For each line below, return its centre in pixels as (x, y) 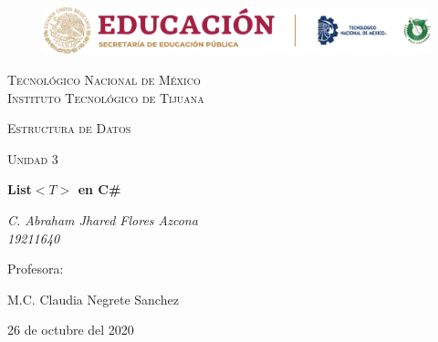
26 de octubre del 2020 (71, 330)
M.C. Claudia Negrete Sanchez (93, 299)
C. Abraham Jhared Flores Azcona (103, 219)
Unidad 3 (33, 158)
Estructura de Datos (69, 128)
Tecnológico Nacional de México (104, 79)
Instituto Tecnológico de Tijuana (106, 97)
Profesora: (36, 269)
